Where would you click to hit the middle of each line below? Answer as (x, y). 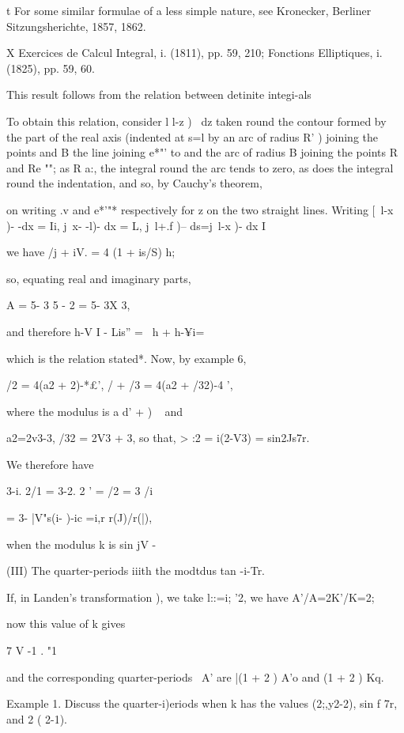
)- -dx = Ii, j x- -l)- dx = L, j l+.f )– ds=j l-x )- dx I (136, 225)
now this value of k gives (66, 623)
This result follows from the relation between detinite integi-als (159, 94)
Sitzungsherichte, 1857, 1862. (76, 26)
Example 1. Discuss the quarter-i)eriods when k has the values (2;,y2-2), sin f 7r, (202, 703)
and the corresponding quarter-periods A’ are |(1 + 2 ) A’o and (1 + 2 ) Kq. (195, 676)
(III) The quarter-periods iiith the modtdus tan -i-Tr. (136, 571)
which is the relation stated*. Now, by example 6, (126, 358)
